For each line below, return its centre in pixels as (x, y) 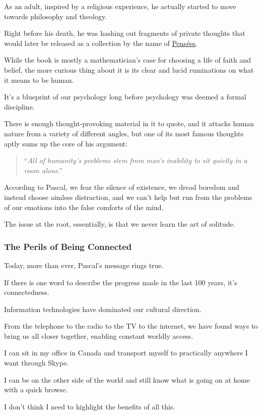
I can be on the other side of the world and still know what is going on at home (127, 379)
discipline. (19, 106)
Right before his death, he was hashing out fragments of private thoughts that (125, 33)
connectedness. (27, 292)
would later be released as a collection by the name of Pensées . (101, 43)
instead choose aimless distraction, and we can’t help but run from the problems (128, 197)
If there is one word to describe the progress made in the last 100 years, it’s (121, 282)
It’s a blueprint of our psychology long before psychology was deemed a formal (125, 97)
